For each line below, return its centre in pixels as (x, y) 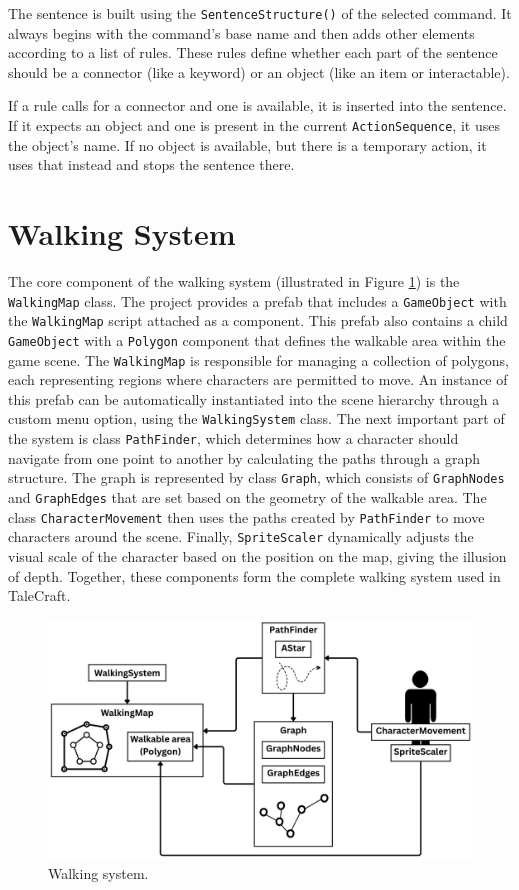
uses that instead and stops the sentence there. (151, 164)
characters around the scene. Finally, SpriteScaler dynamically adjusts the (241, 536)
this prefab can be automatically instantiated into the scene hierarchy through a (254, 398)
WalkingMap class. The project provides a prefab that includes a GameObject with (257, 300)
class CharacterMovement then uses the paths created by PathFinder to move (246, 516)
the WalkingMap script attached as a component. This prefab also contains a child (258, 320)
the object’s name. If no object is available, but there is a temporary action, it (247, 144)
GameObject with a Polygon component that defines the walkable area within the (257, 339)
